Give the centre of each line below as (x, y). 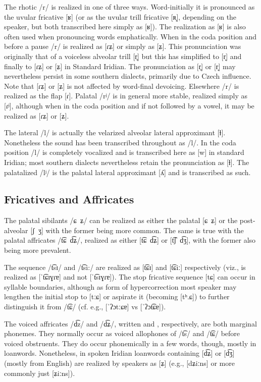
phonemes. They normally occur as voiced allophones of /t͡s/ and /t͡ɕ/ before (122, 333)
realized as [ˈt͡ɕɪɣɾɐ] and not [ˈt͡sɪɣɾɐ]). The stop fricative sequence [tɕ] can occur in (130, 277)
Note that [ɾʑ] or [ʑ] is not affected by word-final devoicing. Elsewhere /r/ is (122, 86)
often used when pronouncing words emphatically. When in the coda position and (130, 36)
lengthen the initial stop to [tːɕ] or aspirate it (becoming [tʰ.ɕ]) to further (117, 296)
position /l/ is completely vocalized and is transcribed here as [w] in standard (124, 152)
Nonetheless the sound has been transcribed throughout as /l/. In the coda (120, 142)
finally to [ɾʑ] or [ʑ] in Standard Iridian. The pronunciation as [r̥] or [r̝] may (120, 66)
